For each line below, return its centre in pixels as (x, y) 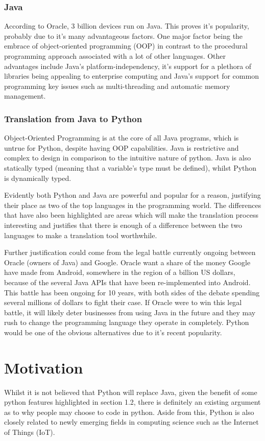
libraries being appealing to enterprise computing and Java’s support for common (131, 76)
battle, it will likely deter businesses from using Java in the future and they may (130, 312)
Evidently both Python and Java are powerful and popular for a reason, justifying (132, 195)
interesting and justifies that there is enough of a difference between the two (123, 225)
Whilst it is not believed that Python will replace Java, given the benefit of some (131, 392)
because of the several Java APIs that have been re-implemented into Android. (127, 282)
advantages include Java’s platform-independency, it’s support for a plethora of (128, 66)
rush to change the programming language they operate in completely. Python (127, 322)
